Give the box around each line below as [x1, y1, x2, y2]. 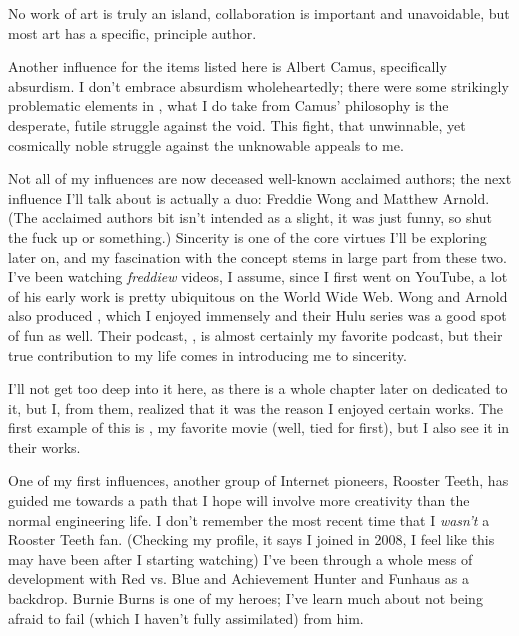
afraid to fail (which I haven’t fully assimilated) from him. [8, 607, 364, 628]
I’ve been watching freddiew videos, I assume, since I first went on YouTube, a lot [8, 266, 508, 287]
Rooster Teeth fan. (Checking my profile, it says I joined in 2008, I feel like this [8, 529, 495, 550]
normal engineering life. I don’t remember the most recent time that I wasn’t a [8, 509, 490, 530]
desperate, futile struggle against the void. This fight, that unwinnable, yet [8, 114, 466, 135]
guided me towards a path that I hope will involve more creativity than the [8, 490, 470, 511]
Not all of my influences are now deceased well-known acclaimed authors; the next [8, 168, 512, 189]
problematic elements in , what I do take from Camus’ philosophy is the [8, 95, 449, 116]
